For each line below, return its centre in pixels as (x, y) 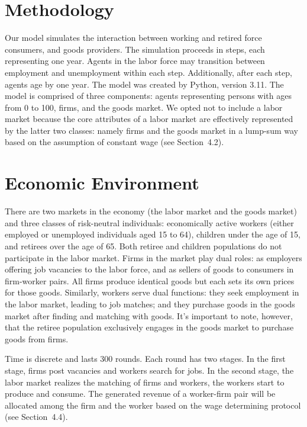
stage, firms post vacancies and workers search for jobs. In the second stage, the (149, 370)
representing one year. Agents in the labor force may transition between (135, 61)
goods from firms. (37, 338)
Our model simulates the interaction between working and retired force (133, 38)
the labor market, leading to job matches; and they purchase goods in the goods (150, 304)
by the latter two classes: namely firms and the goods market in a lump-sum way (151, 130)
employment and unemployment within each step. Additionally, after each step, (148, 72)
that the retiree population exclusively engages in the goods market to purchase (149, 327)
